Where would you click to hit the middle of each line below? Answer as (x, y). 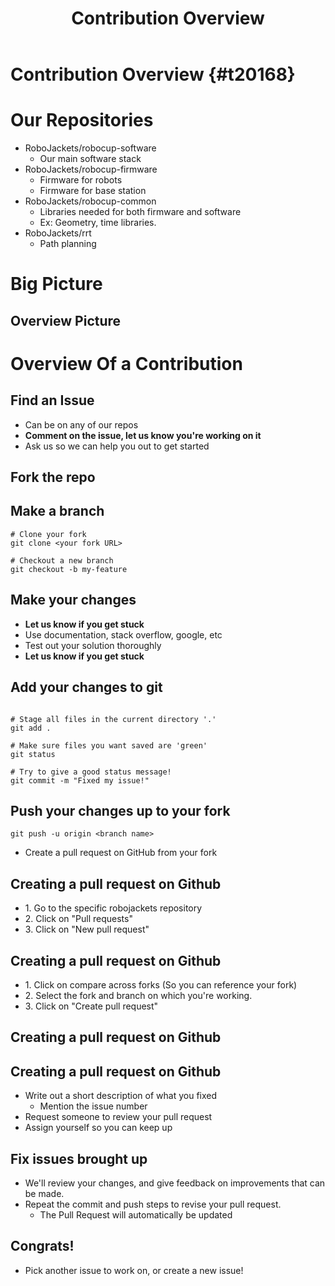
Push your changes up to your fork (120, 810)
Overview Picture (66, 320)
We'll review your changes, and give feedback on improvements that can (175, 1183)
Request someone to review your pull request (118, 1117)
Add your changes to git (86, 687)
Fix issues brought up (79, 1158)
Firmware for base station (93, 191)
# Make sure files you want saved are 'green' (109, 745)
